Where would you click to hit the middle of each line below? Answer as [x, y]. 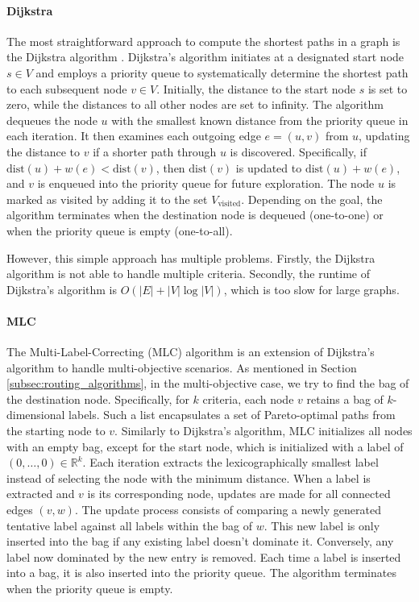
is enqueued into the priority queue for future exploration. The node [206, 183]
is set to [388, 88]
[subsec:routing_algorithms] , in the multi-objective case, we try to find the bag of [208, 383]
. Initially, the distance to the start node [256, 88]
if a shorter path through [155, 151]
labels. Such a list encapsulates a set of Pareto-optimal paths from [232, 415]
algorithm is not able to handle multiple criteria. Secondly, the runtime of [188, 274]
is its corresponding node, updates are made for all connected [239, 494]
